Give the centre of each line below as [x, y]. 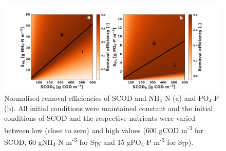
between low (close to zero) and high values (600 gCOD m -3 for [104, 129]
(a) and [184, 98]
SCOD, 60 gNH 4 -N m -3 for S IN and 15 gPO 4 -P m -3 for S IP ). [99, 142]
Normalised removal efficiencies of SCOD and [75, 98]
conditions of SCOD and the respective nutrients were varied [100, 118]
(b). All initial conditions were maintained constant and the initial [109, 108]
